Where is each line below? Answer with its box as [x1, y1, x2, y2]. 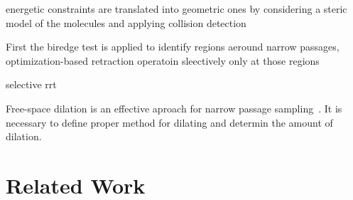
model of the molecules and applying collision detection [6, 15, 246, 30]
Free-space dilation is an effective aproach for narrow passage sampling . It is [6, 100, 342, 115]
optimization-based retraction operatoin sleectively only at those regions [6, 53, 320, 68]
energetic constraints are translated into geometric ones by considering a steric [6, 1, 347, 16]
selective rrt [6, 77, 57, 92]
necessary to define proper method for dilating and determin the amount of [6, 115, 333, 130]
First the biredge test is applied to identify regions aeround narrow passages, [6, 39, 340, 54]
